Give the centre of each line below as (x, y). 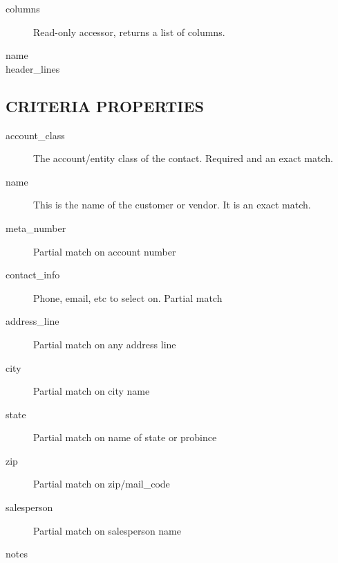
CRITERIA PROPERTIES (105, 106)
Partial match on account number (105, 251)
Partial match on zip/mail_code (102, 484)
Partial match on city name (92, 391)
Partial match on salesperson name (107, 530)
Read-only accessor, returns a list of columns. (129, 32)
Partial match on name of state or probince (125, 437)
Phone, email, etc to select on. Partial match (128, 297)
